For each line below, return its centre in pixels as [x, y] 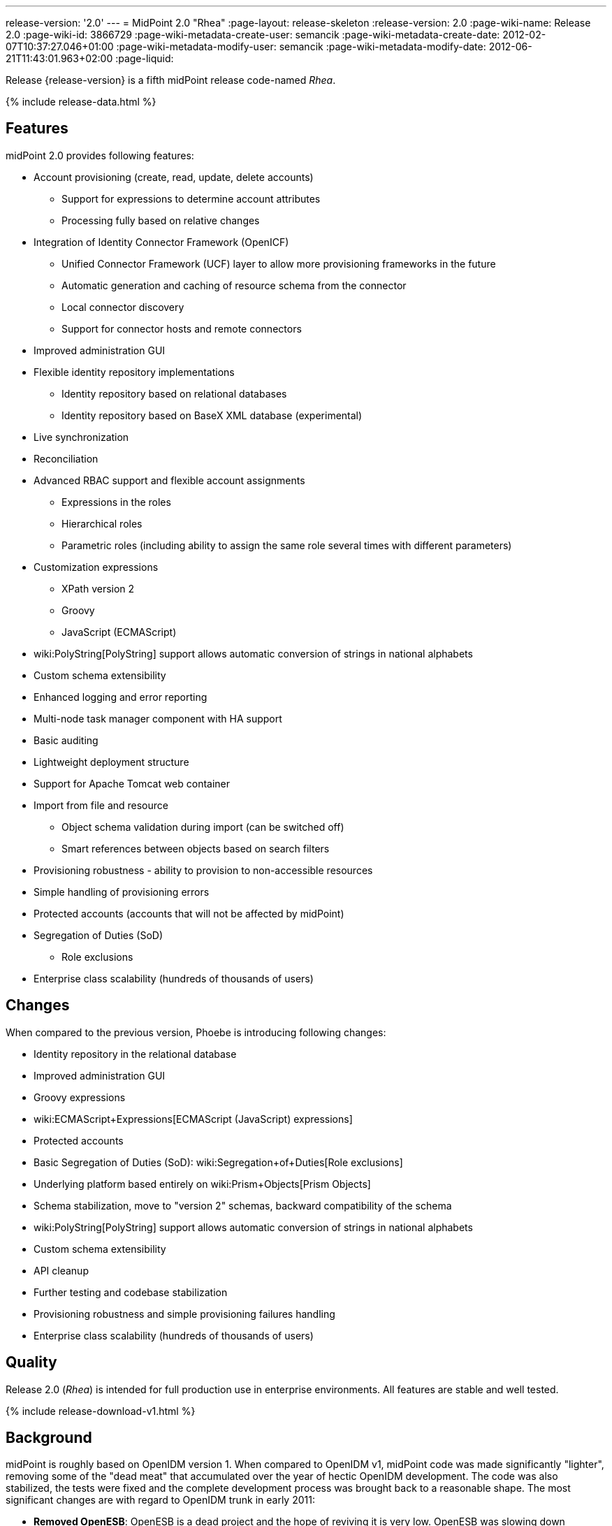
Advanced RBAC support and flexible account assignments [169, 480]
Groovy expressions [80, 1097]
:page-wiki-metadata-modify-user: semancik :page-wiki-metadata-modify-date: [301, 46]
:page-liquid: [145, 58]
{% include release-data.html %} [81, 102]
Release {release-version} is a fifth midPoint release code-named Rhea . [171, 80]
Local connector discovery [123, 307]
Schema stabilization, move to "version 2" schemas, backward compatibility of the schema [243, 1205]
